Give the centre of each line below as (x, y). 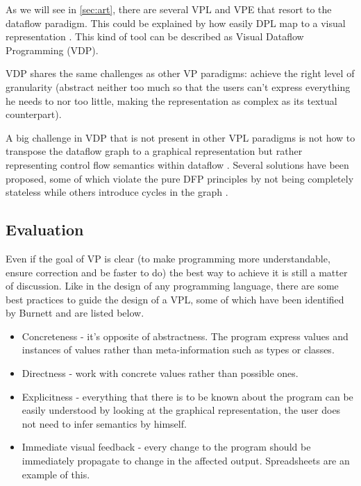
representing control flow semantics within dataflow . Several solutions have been (177, 164)
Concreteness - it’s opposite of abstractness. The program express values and (185, 336)
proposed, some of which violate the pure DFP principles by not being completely (180, 178)
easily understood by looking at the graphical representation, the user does (181, 410)
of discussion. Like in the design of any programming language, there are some (172, 286)
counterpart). (34, 114)
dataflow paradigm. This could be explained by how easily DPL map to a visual (176, 23)
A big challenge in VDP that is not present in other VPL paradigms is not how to (180, 137)
